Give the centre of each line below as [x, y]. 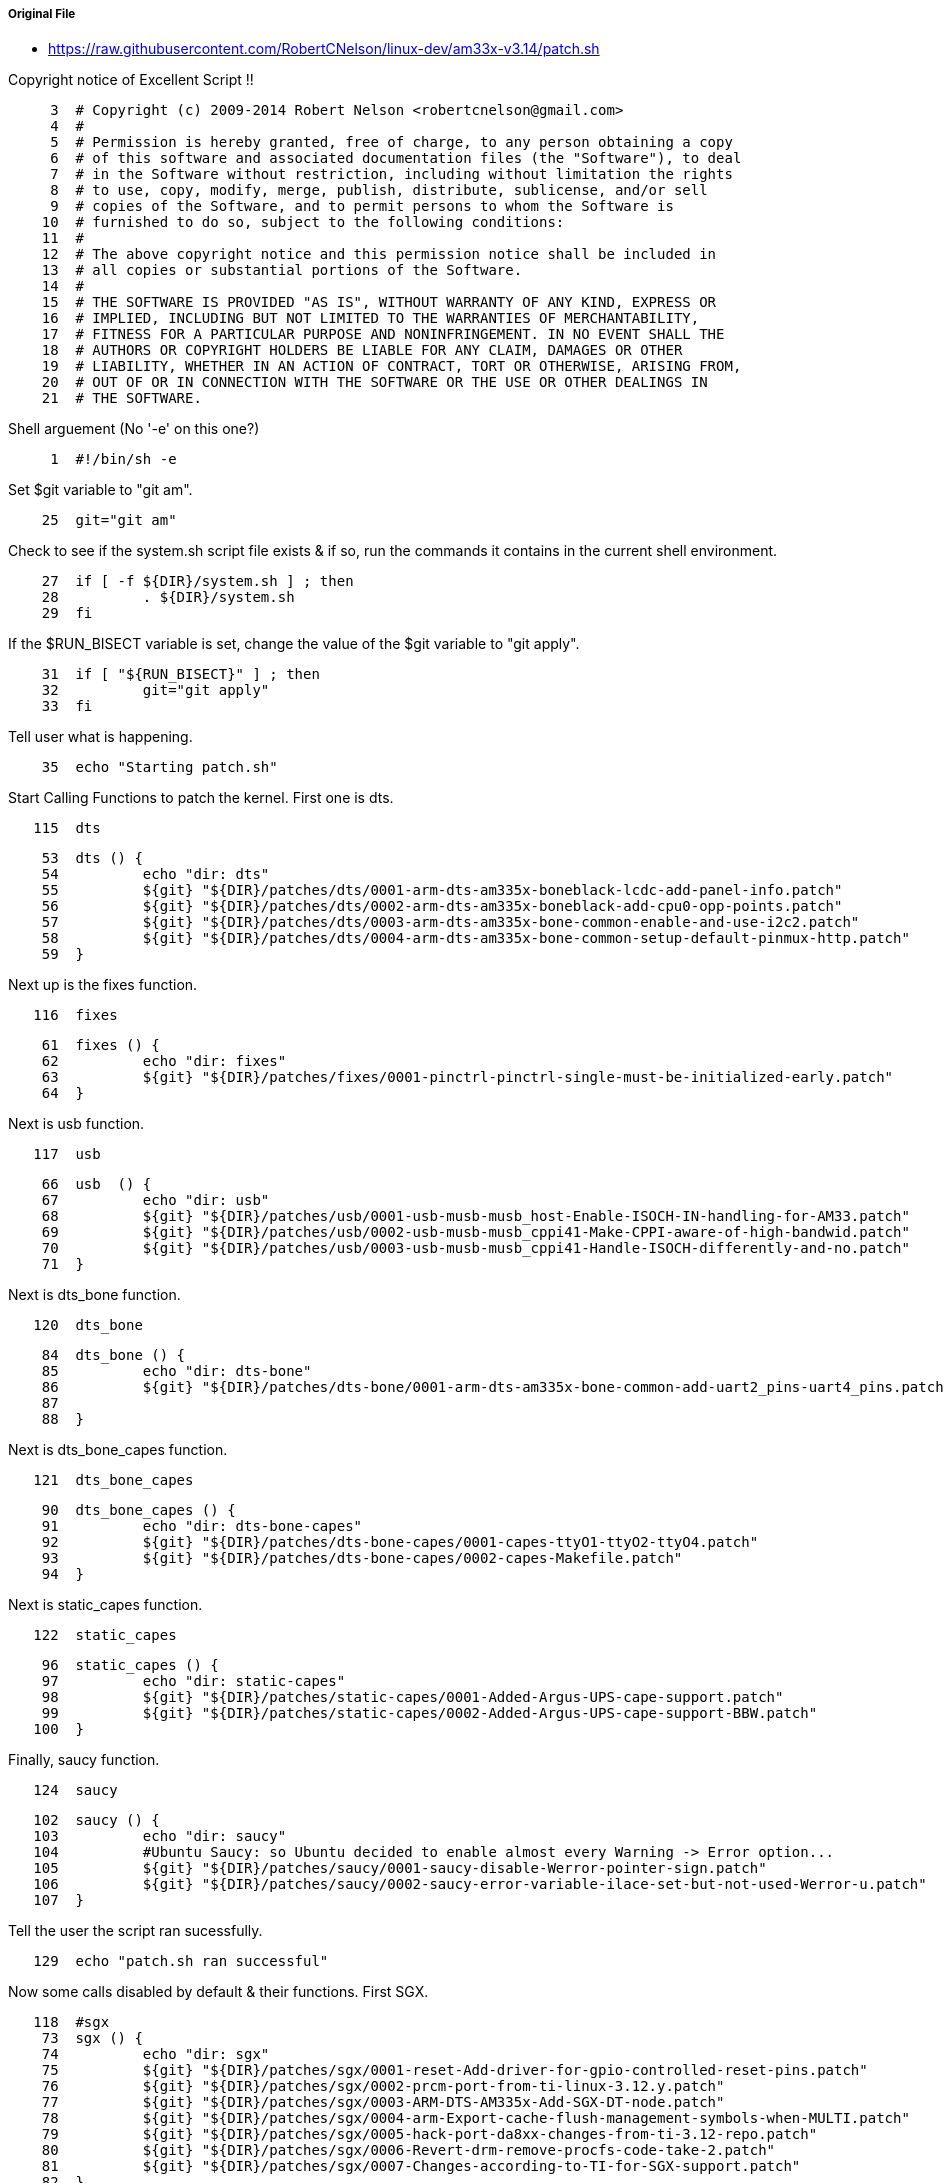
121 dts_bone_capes [113, 1480]
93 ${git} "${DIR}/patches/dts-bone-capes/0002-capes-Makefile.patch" [362, 1558]
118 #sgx [71, 2022]
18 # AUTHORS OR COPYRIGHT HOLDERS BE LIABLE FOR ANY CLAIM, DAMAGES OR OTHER [362, 350]
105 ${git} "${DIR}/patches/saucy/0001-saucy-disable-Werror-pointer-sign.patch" [400, 1868]
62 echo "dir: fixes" [164, 1061]
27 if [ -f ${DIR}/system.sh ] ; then [197, 581]
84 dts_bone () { [113, 1355]
